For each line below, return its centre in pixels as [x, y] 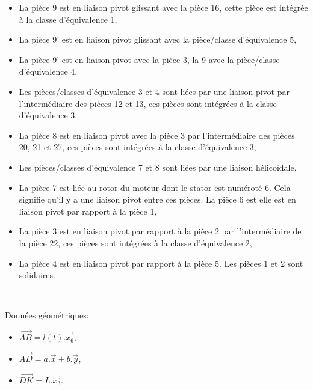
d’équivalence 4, [48, 71]
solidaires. [37, 275]
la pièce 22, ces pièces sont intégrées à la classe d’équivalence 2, [135, 242]
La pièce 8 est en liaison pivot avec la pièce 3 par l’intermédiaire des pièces [157, 135]
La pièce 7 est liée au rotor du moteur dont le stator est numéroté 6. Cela [155, 187]
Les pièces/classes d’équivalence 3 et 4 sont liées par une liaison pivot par [154, 91]
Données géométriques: [47, 315]
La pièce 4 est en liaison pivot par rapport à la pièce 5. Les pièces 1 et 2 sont [161, 263]
